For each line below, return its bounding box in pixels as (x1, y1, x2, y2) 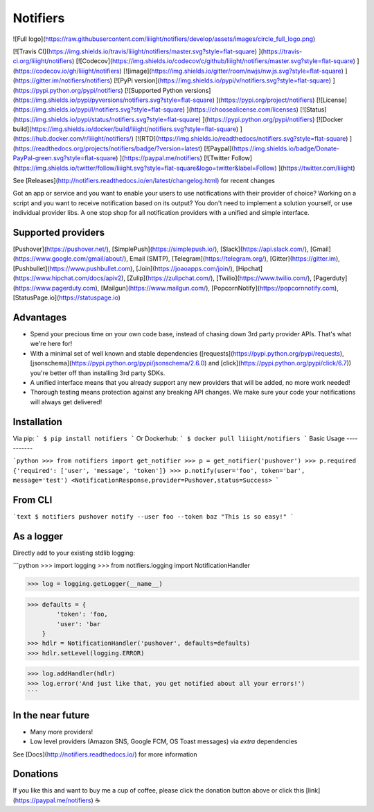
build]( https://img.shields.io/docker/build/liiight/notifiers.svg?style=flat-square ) (12, 125, 239, 133)
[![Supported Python (125, 86, 184, 94)
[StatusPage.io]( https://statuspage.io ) (12, 293, 121, 302)
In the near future (12, 709, 90, 721)
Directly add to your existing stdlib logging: (12, 548, 135, 557)
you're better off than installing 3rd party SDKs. (30, 368, 166, 377)
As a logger (12, 530, 64, 542)
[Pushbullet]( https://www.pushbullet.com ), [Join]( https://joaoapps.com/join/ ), (12, 264, 235, 273)
